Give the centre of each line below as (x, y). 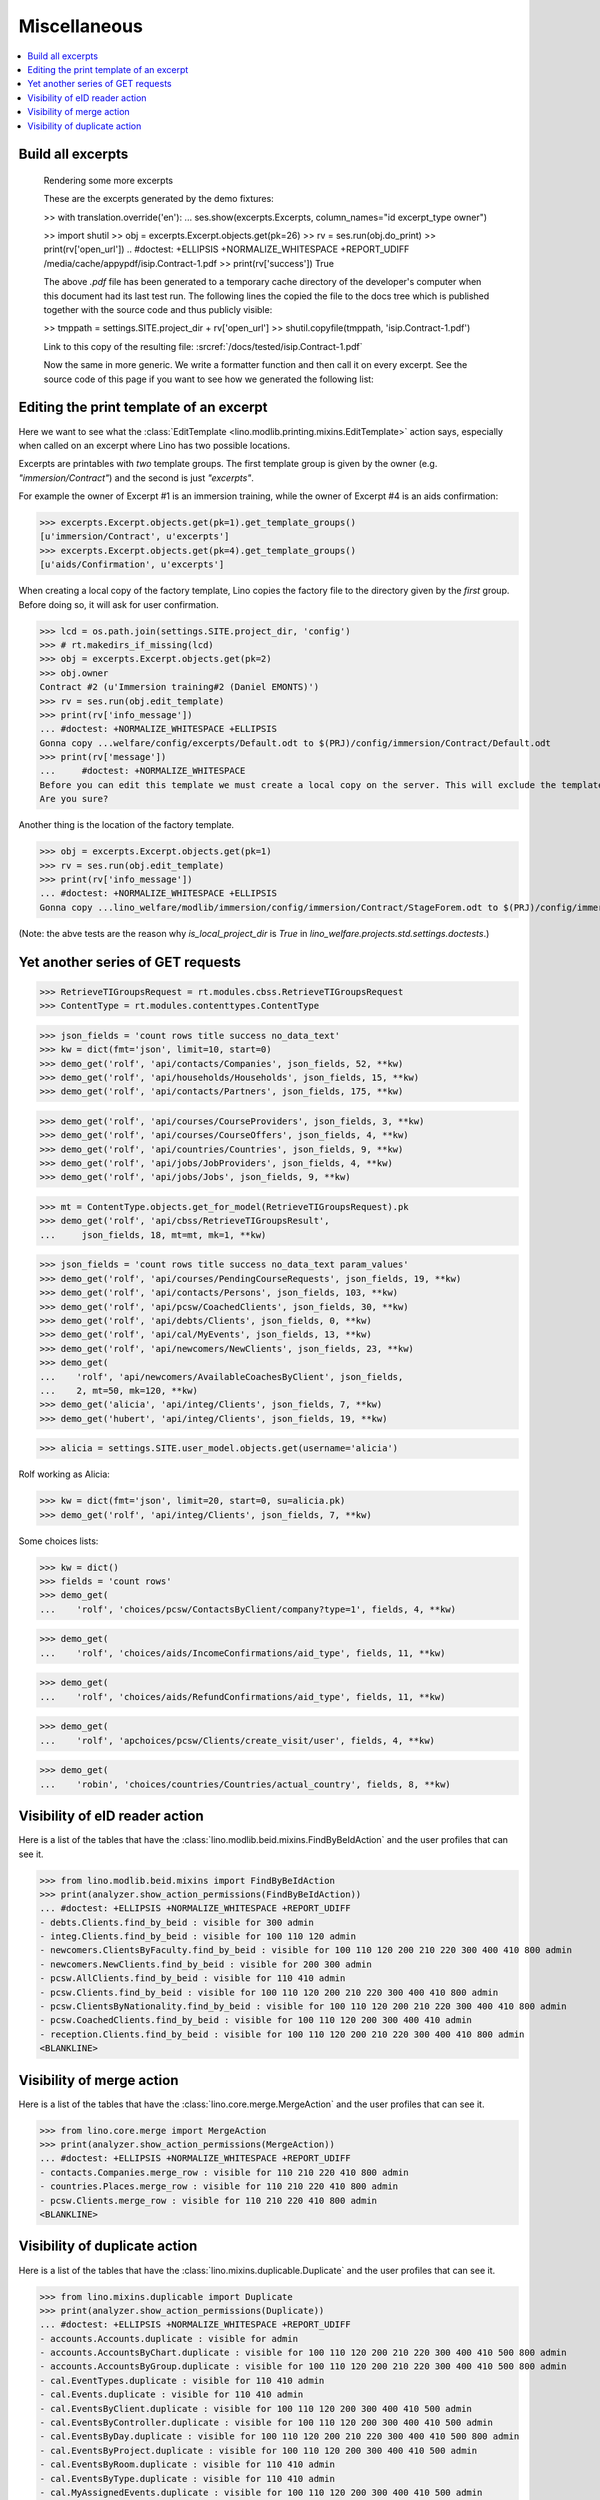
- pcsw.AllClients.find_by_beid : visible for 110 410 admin (192, 1978)
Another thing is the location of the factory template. (126, 825)
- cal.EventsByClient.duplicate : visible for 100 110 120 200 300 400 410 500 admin (255, 2408)
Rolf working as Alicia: (64, 1474)
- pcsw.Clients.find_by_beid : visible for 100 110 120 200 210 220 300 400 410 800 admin (269, 1992)
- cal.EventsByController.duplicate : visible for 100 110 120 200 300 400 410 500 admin (266, 2423)
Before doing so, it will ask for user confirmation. (118, 604)
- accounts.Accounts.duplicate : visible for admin (169, 2338)
